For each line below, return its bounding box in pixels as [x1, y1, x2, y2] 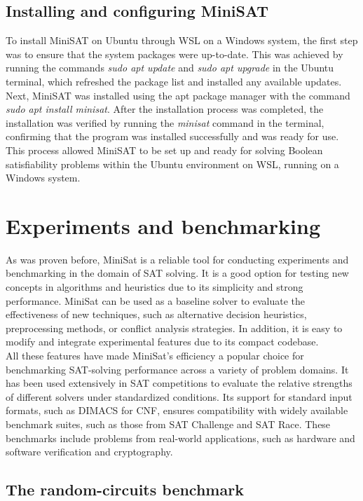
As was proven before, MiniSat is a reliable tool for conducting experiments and [6, 252, 349, 266]
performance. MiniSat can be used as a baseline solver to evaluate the [6, 293, 306, 308]
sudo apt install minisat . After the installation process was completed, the [6, 102, 324, 116]
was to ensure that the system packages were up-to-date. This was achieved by [6, 46, 343, 61]
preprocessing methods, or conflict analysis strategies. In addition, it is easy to [6, 320, 343, 335]
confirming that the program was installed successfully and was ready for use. [6, 129, 339, 144]
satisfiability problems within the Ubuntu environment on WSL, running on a [6, 156, 339, 171]
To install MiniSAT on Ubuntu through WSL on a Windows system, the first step [6, 33, 358, 48]
